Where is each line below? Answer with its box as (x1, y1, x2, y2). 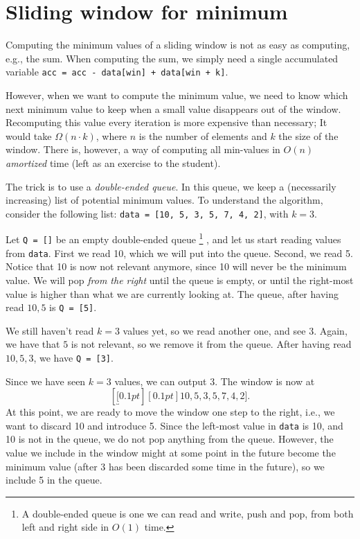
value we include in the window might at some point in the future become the (6, 445, 336, 460)
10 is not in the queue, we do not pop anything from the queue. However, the (6, 432, 334, 446)
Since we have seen (6, 373, 86, 388)
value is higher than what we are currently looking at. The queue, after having (6, 286, 339, 301)
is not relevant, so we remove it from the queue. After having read (71, 337, 352, 351)
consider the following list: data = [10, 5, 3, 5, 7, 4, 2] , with (6, 206, 289, 220)
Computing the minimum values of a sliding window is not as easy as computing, (6, 37, 350, 52)
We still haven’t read (6, 323, 94, 337)
